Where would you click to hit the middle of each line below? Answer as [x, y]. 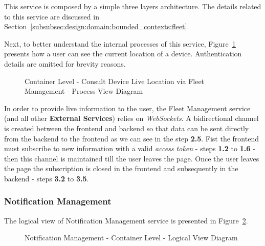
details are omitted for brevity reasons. [65, 63]
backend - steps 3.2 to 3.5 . [47, 178]
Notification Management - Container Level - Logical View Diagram [131, 238]
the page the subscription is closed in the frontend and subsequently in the [121, 168]
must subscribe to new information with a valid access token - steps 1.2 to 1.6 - [130, 148]
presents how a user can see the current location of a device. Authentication [123, 54]
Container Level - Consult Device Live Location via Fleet [115, 81]
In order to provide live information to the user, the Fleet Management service [127, 108]
